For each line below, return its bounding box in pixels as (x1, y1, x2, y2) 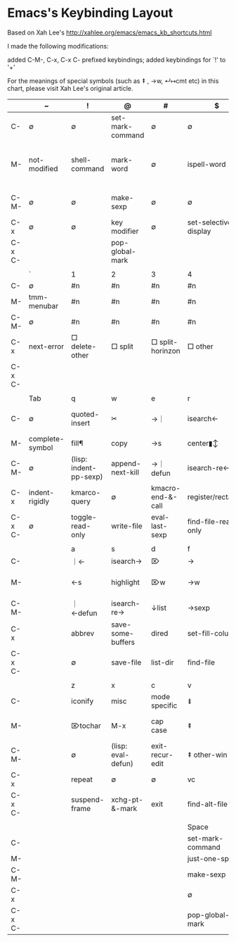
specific (150, 701, 178, 710)
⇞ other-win (187, 750, 228, 760)
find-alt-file (187, 799, 228, 809)
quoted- (71, 409, 100, 419)
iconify (71, 696, 94, 705)
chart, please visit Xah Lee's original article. (7, 84, 133, 92)
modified (28, 163, 58, 173)
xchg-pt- (111, 794, 144, 804)
